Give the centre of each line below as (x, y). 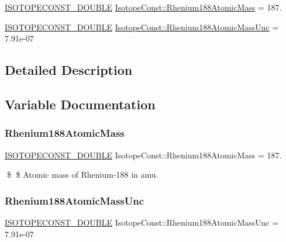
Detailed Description (69, 70)
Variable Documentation (80, 104)
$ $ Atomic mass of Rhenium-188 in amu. (82, 174)
